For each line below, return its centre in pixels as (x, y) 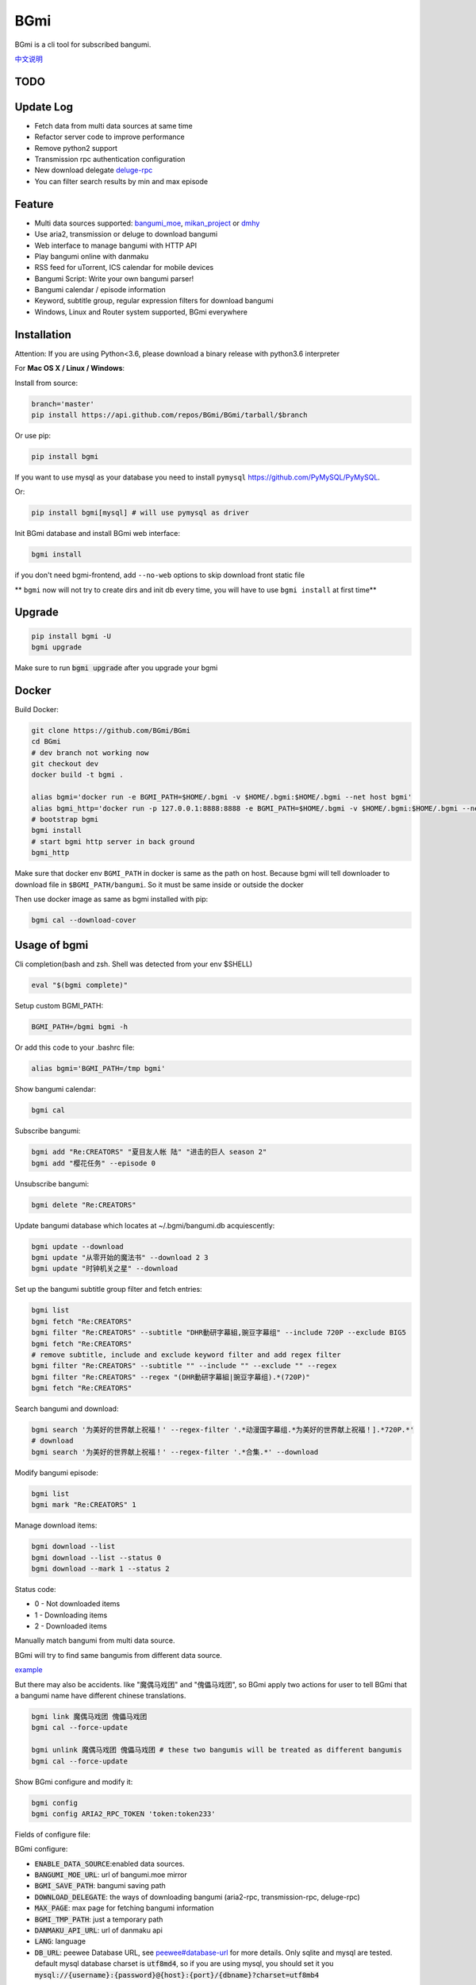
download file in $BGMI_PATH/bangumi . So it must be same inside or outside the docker (159, 885)
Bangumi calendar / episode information (100, 290)
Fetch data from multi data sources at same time (114, 125)
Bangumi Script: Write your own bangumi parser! (114, 279)
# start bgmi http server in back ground (113, 841)
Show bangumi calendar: (56, 1089)
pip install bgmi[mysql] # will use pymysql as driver (140, 513)
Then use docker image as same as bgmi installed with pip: (111, 899)
